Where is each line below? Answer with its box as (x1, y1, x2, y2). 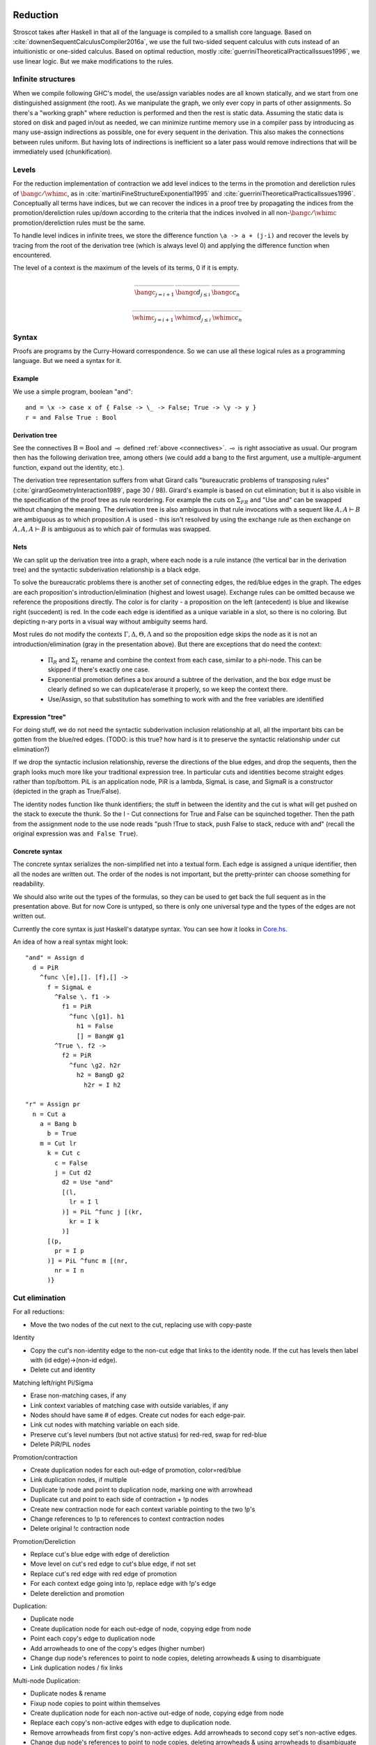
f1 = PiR (61, 1002, 92, 1011)
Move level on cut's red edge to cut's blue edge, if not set (30, 1560, 196, 1568)
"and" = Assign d (25, 953, 84, 962)
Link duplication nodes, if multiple (30, 1476, 127, 1484)
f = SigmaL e (47, 983, 92, 991)
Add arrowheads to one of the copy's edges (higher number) (30, 1644, 205, 1652)
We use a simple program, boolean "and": (13, 387, 133, 396)
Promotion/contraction (13, 1453, 78, 1462)
